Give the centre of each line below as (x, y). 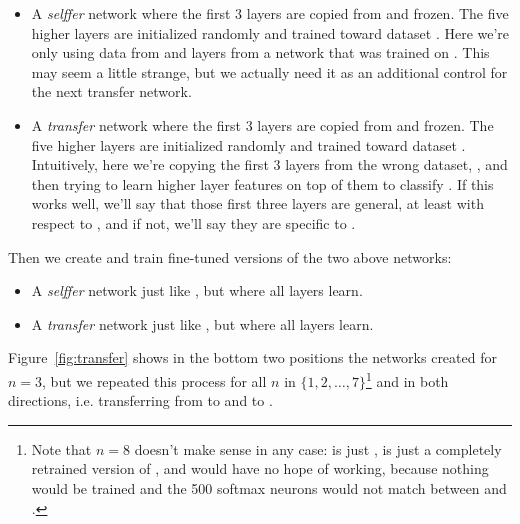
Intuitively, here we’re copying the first (150, 164)
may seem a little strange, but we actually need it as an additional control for (269, 71)
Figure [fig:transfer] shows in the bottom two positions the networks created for (252, 357)
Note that (61, 448)
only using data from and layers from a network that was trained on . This (260, 52)
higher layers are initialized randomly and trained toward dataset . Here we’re (270, 32)
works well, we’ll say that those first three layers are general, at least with (257, 203)
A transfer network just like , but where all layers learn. (202, 323)
